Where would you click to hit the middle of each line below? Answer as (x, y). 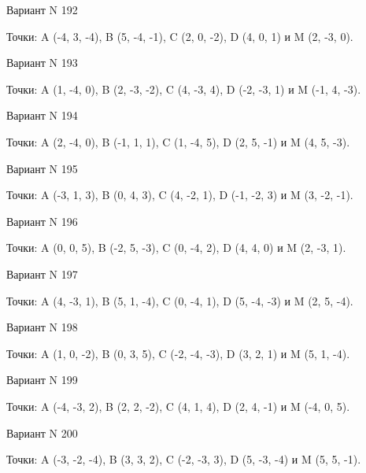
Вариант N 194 (42, 115)
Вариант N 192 (42, 9)
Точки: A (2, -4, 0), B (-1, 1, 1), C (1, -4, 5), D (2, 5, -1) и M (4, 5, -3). (178, 141)
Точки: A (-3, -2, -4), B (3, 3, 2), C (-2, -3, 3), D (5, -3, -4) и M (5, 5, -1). (184, 459)
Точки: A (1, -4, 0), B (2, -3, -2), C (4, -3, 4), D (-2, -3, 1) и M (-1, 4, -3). (184, 89)
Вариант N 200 (42, 432)
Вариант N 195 (42, 168)
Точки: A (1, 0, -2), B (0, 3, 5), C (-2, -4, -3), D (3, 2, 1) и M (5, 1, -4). (178, 353)
